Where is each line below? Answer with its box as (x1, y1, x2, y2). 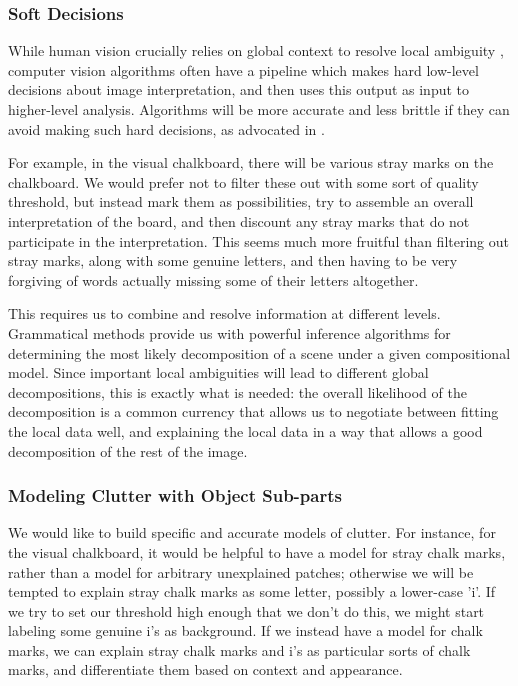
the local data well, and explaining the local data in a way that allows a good (8, 420, 483, 441)
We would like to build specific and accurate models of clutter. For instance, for (8, 522, 496, 543)
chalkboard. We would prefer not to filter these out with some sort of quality (8, 171, 479, 192)
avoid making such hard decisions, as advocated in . (8, 118, 325, 139)
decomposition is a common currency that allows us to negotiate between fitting (8, 401, 499, 422)
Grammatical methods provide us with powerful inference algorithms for (8, 322, 451, 343)
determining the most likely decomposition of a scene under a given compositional (8, 342, 511, 363)
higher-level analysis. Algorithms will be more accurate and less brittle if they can (8, 99, 510, 119)
